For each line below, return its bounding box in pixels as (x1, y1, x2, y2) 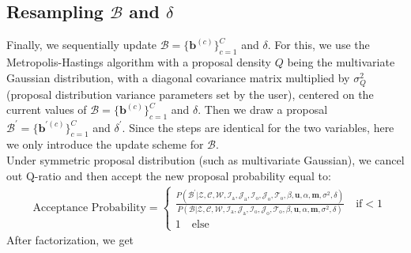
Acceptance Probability (32, 202, 146, 213)
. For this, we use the (267, 36, 370, 53)
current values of (6, 101, 87, 118)
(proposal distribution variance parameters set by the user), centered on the (6, 85, 374, 102)
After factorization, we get (6, 232, 134, 248)
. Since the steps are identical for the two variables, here (122, 119, 394, 135)
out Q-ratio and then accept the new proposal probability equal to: (6, 167, 331, 183)
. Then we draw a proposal (198, 101, 328, 118)
